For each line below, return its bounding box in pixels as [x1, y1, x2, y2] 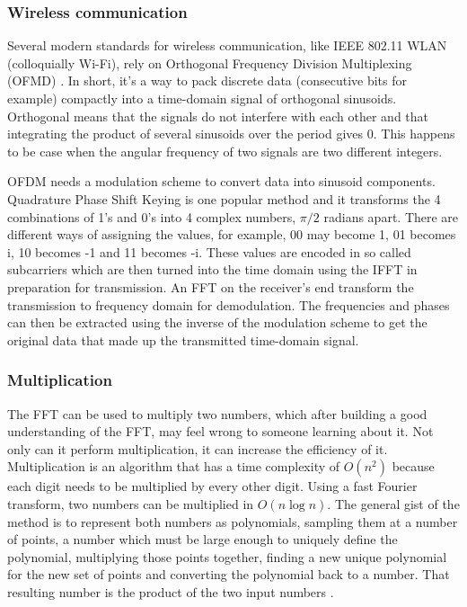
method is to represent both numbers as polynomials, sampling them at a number [7, 512, 458, 531]
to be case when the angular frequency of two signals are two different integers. [7, 141, 443, 160]
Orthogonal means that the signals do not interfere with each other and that [7, 106, 429, 125]
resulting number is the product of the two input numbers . [7, 582, 334, 601]
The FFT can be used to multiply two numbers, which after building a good [7, 404, 427, 423]
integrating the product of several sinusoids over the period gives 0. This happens [7, 124, 455, 143]
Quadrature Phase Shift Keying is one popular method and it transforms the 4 [7, 189, 441, 208]
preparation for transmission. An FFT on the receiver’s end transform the [7, 277, 414, 296]
